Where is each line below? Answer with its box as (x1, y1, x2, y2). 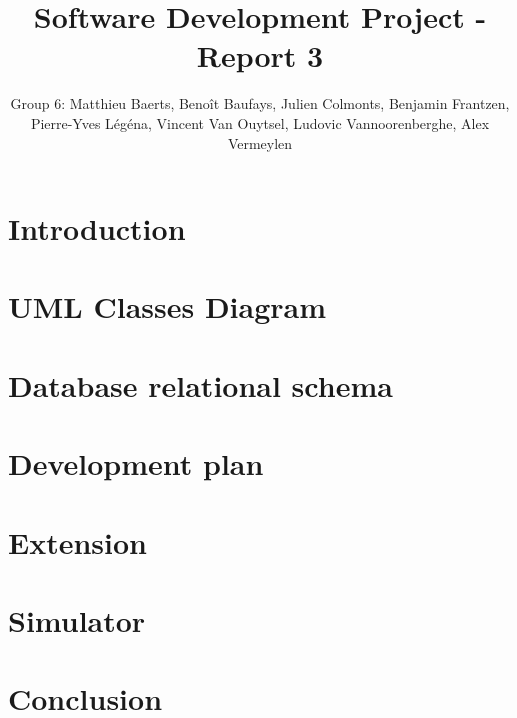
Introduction (8, 208, 186, 249)
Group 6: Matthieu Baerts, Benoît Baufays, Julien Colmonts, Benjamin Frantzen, (10, 93, 510, 114)
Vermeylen (227, 132, 293, 153)
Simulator (8, 599, 146, 640)
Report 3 (196, 35, 324, 76)
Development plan (8, 443, 264, 484)
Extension (8, 521, 147, 562)
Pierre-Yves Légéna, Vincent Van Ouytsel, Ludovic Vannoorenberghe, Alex (30, 112, 490, 133)
